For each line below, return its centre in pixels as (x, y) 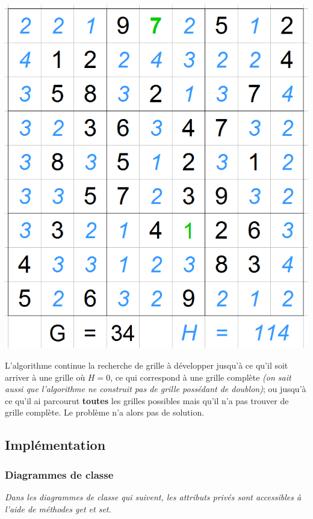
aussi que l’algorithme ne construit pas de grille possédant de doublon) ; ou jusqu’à (156, 389)
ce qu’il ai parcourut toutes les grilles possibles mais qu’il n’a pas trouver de (147, 400)
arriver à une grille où (45, 377)
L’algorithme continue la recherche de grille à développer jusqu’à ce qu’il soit (147, 365)
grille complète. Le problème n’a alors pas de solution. (105, 412)
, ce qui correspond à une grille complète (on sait (201, 377)
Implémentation (55, 445)
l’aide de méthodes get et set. (58, 508)
